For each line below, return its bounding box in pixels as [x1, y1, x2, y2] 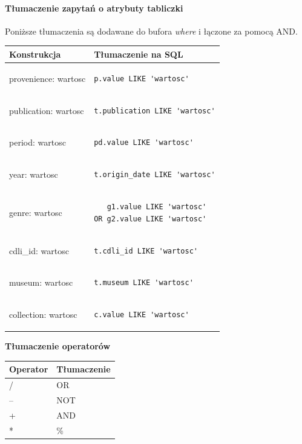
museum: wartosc [9, 276, 73, 289]
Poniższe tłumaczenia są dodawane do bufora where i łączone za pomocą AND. [5, 24, 298, 37]
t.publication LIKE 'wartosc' [94, 106, 215, 115]
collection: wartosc [9, 308, 77, 321]
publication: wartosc [9, 104, 84, 116]
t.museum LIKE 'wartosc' [94, 278, 194, 288]
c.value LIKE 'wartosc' [94, 311, 189, 320]
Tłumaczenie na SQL [94, 47, 183, 60]
